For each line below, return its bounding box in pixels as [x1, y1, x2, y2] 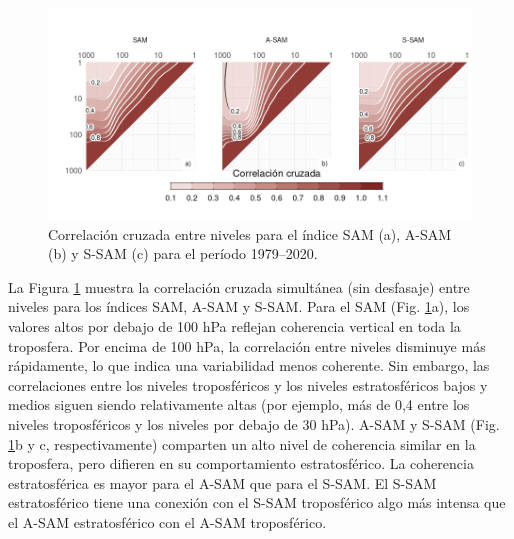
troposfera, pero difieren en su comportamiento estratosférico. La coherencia [8, 453, 474, 474]
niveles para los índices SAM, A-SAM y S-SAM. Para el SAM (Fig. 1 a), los [8, 296, 470, 317]
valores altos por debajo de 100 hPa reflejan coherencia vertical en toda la [8, 315, 461, 336]
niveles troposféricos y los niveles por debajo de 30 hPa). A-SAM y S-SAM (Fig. [8, 413, 500, 434]
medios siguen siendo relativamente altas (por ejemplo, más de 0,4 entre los [8, 394, 470, 415]
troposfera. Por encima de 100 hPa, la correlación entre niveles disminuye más [8, 335, 486, 356]
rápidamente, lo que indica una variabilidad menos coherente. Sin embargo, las [8, 355, 490, 376]
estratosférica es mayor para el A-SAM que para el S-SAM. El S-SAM [8, 472, 437, 493]
